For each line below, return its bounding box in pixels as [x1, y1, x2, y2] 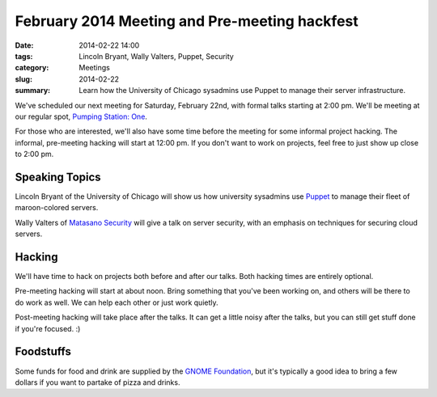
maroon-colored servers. [15, 203, 99, 213]
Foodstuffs [15, 344, 72, 359]
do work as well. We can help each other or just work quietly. [15, 298, 218, 307]
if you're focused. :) [15, 323, 81, 333]
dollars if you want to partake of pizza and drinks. [15, 377, 180, 387]
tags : [15, 51, 33, 61]
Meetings [78, 63, 111, 73]
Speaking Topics [15, 170, 101, 184]
